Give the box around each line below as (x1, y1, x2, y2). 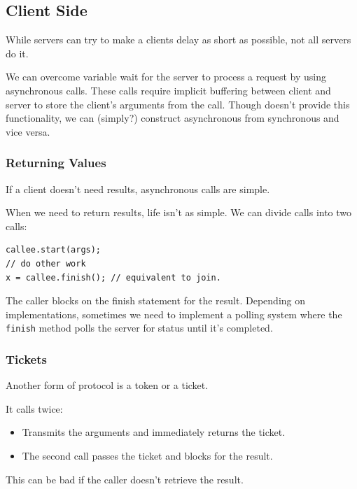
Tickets (6, 350, 47, 367)
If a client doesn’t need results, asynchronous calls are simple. (6, 181, 270, 196)
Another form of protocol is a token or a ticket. (6, 378, 209, 392)
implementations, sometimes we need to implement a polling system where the (6, 306, 342, 321)
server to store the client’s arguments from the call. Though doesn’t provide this (6, 97, 350, 111)
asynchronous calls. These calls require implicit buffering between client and (6, 83, 331, 97)
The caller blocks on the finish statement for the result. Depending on (6, 293, 306, 308)
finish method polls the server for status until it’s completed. (6, 320, 273, 335)
